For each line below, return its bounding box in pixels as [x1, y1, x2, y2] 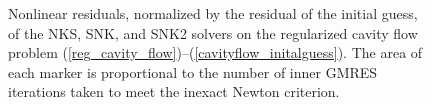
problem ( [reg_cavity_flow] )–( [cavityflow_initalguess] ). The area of [8, 42, 423, 63]
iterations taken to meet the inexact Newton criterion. [8, 81, 340, 102]
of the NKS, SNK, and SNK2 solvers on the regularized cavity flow [8, 22, 418, 43]
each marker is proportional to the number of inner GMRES [8, 61, 378, 82]
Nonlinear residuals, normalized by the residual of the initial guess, [8, 3, 418, 23]
